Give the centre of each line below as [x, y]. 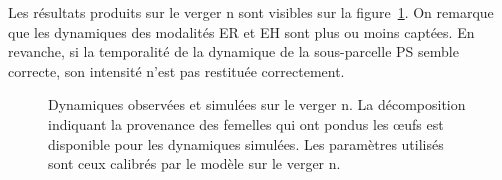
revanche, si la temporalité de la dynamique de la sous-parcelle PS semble [233, 51]
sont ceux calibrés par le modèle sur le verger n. [194, 163]
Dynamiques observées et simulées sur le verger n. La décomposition [257, 104]
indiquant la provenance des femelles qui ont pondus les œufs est [246, 123]
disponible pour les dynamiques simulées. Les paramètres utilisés [246, 143]
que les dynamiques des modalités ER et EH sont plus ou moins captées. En [241, 31]
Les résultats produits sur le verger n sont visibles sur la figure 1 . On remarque [251, 12]
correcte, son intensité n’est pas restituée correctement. [176, 70]
